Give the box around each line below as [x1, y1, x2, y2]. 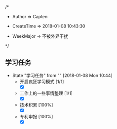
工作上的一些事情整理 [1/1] [19, 90, 73, 96]
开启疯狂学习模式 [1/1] [19, 78, 64, 84]
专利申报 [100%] [19, 114, 53, 119]
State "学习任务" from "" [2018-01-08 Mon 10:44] [12, 72, 113, 78]
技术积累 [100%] [19, 102, 53, 107]
